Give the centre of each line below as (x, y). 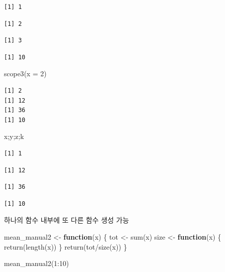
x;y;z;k (14, 136)
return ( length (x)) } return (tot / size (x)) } (66, 246)
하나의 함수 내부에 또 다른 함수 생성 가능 (67, 220)
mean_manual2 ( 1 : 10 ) (37, 263)
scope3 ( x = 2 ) (25, 73)
